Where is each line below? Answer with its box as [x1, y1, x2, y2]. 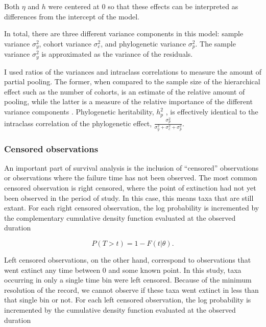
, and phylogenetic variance [101, 38, 186, 49]
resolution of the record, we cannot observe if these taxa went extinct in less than [4, 284, 259, 295]
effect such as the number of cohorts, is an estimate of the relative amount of [4, 86, 245, 97]
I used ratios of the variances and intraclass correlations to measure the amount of [4, 66, 261, 77]
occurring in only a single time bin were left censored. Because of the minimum [4, 274, 252, 285]
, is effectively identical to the [165, 106, 258, 117]
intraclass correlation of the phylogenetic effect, [4, 118, 152, 128]
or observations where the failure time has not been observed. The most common [4, 172, 257, 183]
